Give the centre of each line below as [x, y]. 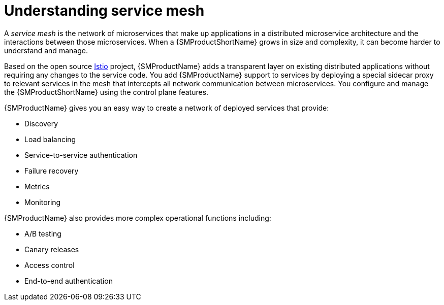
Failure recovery [52, 171]
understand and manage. [46, 50]
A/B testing [43, 233]
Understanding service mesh [104, 11]
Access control [50, 265]
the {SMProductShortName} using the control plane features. [106, 92]
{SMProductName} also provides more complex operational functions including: [138, 218]
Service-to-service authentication [81, 155]
